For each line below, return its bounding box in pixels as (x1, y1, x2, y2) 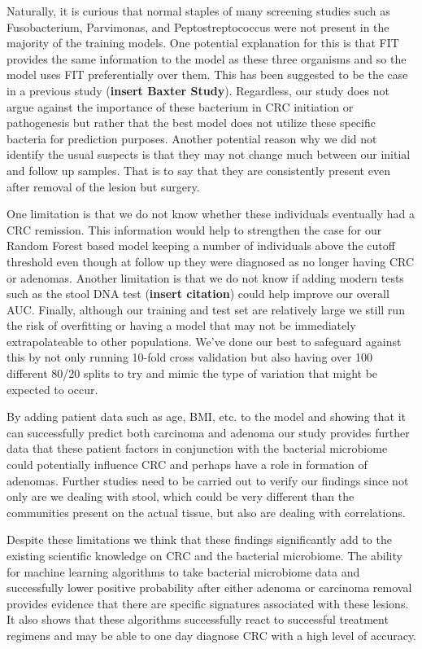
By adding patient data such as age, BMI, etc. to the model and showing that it (7, 408, 406, 425)
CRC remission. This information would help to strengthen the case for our (7, 221, 382, 238)
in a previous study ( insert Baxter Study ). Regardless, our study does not (7, 81, 389, 99)
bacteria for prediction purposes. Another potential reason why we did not (7, 129, 377, 147)
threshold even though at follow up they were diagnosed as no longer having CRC (7, 252, 415, 270)
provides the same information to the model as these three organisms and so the (7, 50, 407, 67)
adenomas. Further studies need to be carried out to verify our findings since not (7, 471, 409, 489)
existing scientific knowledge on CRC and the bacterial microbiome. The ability (7, 547, 402, 563)
